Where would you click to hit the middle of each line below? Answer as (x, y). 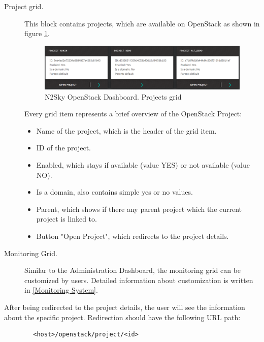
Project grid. (24, 6)
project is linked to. (67, 219)
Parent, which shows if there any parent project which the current (139, 209)
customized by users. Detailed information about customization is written (139, 280)
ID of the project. (63, 148)
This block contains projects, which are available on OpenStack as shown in (142, 23)
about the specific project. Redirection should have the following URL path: (122, 317)
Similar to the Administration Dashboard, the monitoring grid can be (133, 270)
